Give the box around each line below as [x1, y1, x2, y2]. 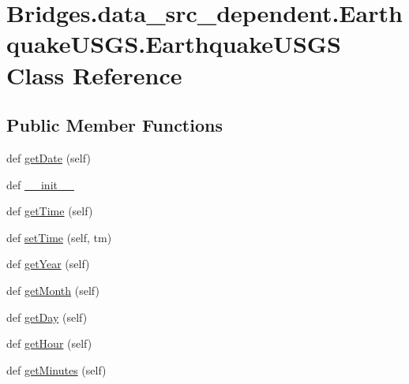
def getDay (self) [6, 308, 88, 325]
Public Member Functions [6, 113, 223, 137]
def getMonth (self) [6, 281, 99, 298]
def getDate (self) [6, 149, 91, 166]
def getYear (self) [6, 255, 90, 272]
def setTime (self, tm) [6, 229, 112, 245]
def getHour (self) [6, 335, 92, 352]
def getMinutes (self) [6, 361, 107, 378]
